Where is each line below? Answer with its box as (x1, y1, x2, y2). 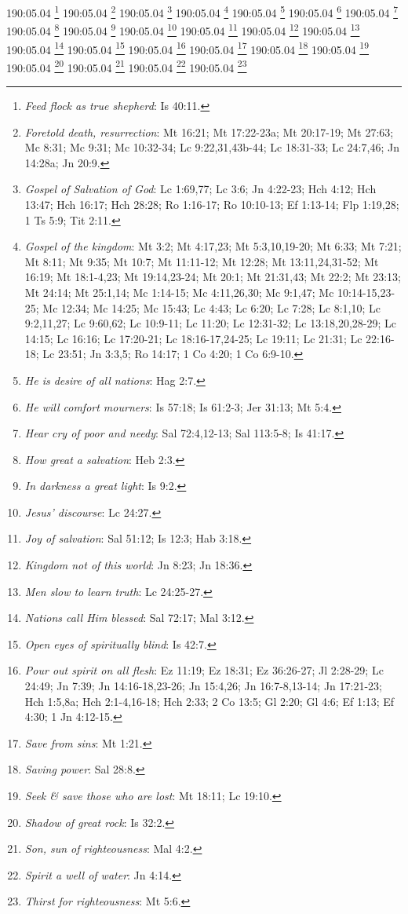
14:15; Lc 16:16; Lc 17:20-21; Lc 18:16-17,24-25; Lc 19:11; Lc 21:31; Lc (24, 330, 362, 346)
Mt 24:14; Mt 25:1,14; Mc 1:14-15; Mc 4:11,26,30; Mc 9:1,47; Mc (24, 283, 334, 300)
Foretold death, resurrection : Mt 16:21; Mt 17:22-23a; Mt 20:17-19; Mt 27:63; (24, 123, 394, 140)
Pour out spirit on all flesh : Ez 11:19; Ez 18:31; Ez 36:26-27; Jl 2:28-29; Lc (24, 662, 384, 678)
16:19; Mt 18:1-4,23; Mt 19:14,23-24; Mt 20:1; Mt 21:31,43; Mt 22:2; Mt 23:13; (24, 269, 401, 285)
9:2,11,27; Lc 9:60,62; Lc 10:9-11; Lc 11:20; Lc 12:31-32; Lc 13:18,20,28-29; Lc (24, 315, 397, 331)
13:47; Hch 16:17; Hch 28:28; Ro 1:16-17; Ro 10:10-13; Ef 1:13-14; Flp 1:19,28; (24, 196, 399, 212)
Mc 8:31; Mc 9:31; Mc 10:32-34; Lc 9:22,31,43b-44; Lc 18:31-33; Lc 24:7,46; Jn (24, 139, 399, 155)
